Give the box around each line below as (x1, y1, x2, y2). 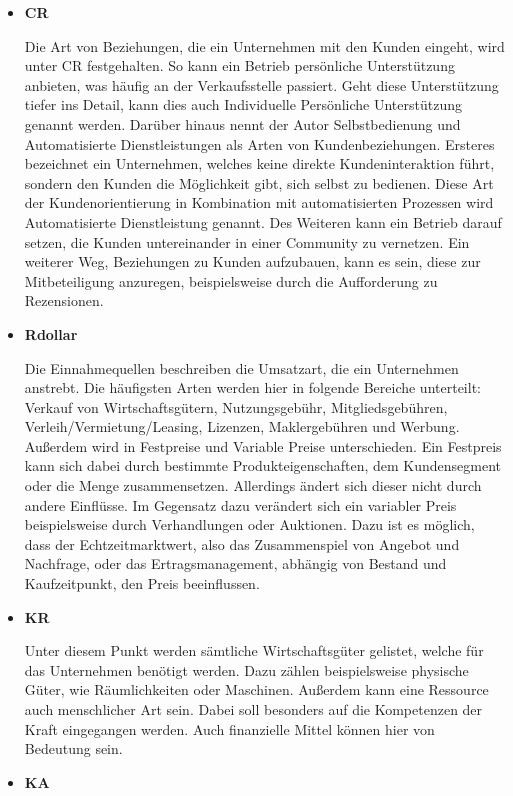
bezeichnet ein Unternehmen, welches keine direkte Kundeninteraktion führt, (24, 153, 495, 174)
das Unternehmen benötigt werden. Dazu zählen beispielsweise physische (24, 659, 469, 680)
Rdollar (24, 323, 78, 344)
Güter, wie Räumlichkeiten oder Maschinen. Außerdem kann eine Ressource (24, 679, 489, 700)
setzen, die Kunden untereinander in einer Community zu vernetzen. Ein (24, 231, 470, 252)
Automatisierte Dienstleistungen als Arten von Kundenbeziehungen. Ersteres (24, 133, 495, 154)
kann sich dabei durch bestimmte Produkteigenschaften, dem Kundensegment (24, 455, 502, 476)
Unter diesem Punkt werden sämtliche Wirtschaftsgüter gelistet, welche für (24, 640, 484, 661)
